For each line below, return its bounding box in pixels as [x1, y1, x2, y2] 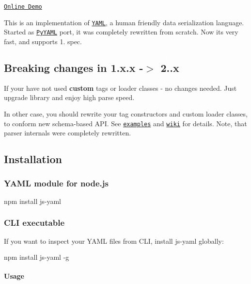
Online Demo [4, 3, 42, 10]
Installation [4, 151, 62, 167]
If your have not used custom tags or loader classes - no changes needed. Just [4, 83, 237, 93]
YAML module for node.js [4, 177, 109, 189]
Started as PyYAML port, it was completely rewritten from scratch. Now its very [4, 27, 238, 37]
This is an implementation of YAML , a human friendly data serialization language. [4, 17, 244, 27]
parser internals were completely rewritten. [4, 128, 131, 138]
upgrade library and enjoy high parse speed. [4, 92, 135, 102]
